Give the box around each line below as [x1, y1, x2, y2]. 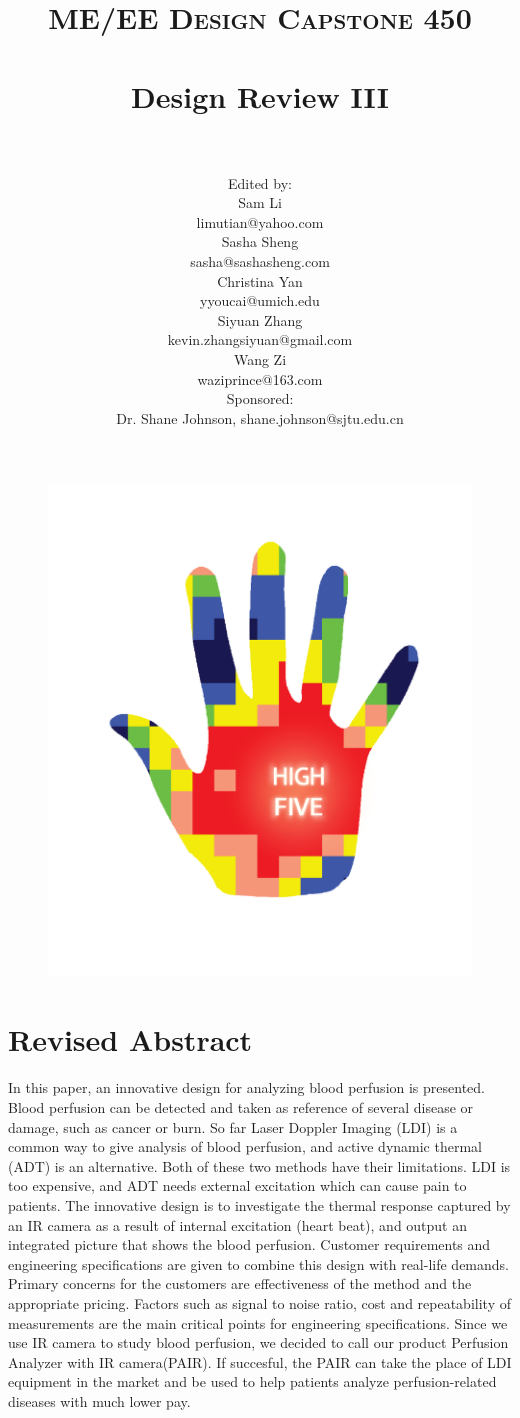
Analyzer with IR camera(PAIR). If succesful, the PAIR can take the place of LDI [8, 1351, 512, 1372]
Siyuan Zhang [217, 309, 303, 330]
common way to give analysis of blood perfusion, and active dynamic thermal [8, 1136, 482, 1157]
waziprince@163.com [197, 368, 323, 389]
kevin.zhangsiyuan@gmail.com [167, 329, 353, 350]
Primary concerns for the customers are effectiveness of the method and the [8, 1273, 472, 1294]
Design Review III [131, 75, 389, 116]
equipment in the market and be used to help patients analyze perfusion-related [8, 1371, 497, 1392]
